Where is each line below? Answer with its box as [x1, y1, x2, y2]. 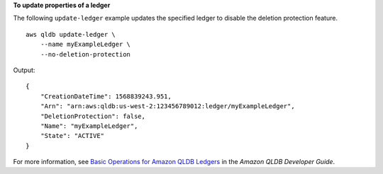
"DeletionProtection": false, [40, 112, 145, 120]
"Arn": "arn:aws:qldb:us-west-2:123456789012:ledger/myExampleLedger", [40, 103, 295, 110]
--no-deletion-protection [40, 50, 131, 58]
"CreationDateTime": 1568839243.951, [40, 92, 172, 100]
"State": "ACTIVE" [40, 132, 105, 140]
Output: [13, 66, 35, 74]
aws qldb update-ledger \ [26, 30, 116, 38]
